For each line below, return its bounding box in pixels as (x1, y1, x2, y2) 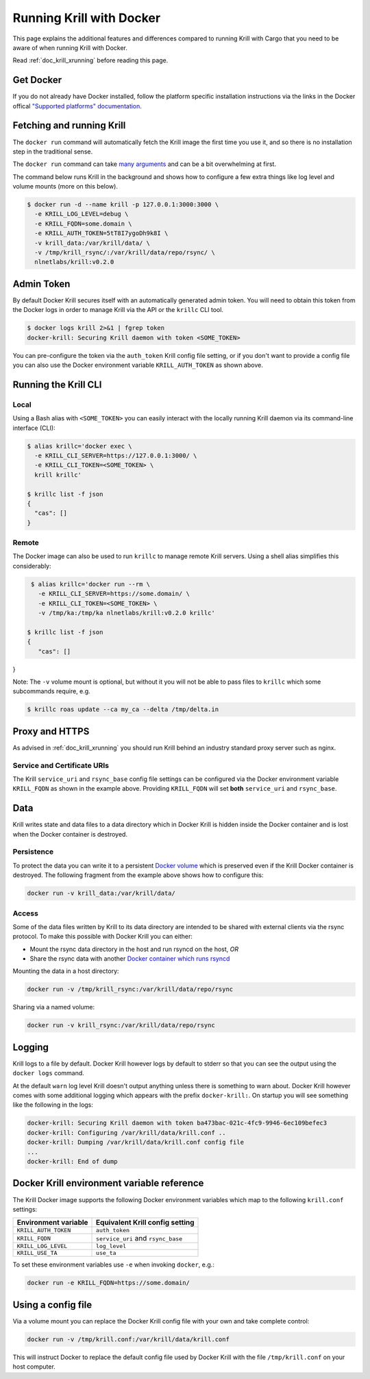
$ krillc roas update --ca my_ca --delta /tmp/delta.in (27, 706, 219, 713)
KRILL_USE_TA (16, 1249, 58, 1257)
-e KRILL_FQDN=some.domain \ (34, 219, 133, 228)
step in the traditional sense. (12, 147, 92, 156)
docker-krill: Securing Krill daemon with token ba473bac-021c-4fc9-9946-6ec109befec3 (27, 1119, 328, 1127)
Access (12, 909, 39, 918)
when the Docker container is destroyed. (12, 830, 128, 838)
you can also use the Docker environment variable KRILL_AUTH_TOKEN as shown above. (12, 361, 263, 370)
